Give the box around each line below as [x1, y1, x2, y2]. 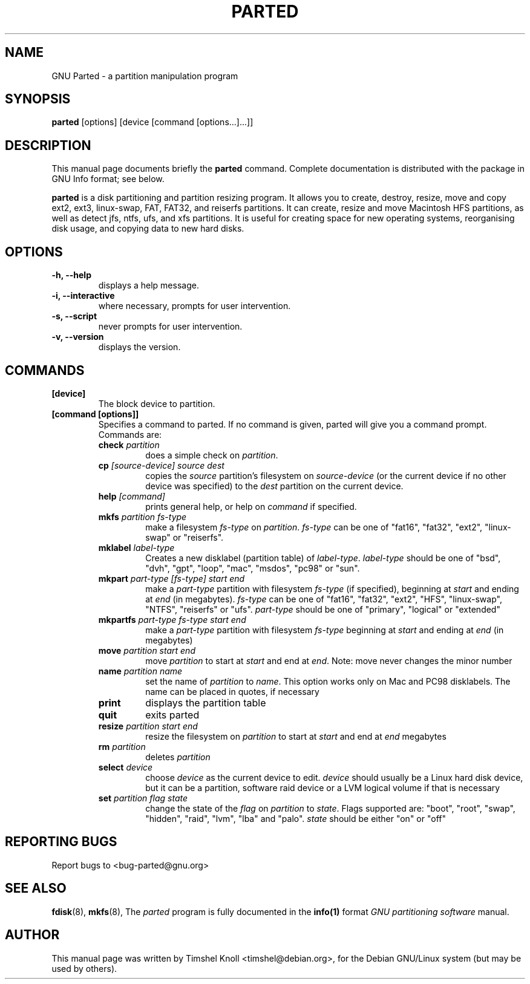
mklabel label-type [98, 542, 175, 553]
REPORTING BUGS [5, 834, 117, 850]
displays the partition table [145, 696, 266, 709]
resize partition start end [98, 720, 198, 731]
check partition [98, 439, 160, 450]
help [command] [98, 490, 165, 501]
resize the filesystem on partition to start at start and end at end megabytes [145, 731, 447, 741]
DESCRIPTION [5, 137, 91, 153]
